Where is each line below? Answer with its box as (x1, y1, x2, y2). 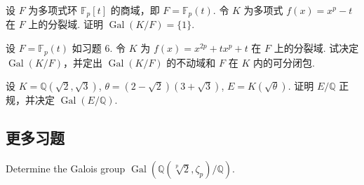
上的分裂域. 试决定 (274, 41, 359, 55)
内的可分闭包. (252, 55, 315, 69)
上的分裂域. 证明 (28, 17, 103, 32)
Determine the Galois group (6, 160, 126, 175)
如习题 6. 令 (72, 41, 126, 55)
